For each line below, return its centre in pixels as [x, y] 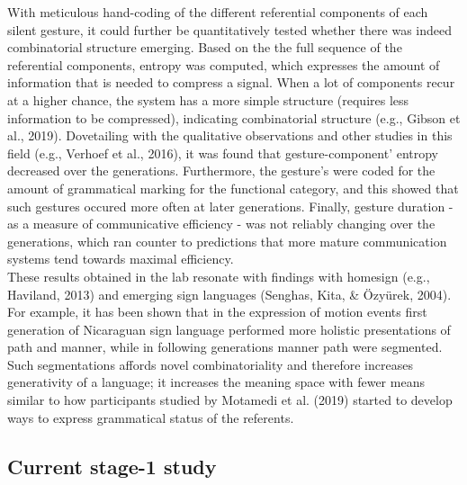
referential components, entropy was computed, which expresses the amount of [224, 64]
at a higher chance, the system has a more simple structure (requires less [208, 99]
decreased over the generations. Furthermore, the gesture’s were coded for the [221, 171]
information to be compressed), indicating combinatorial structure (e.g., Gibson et [234, 117]
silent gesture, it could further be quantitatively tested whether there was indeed [230, 29]
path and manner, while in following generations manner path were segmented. [225, 347]
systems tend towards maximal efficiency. [121, 259]
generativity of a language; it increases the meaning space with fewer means [216, 382]
